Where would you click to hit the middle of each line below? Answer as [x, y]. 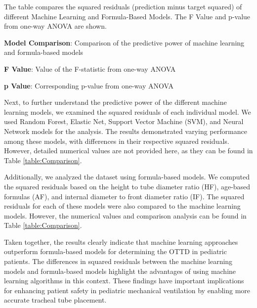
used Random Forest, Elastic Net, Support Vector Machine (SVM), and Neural [124, 121]
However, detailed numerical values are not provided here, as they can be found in [128, 151]
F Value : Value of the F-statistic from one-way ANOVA [90, 68]
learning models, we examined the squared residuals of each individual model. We [128, 111]
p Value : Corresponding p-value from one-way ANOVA [89, 85]
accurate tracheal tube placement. [55, 300]
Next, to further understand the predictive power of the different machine [115, 102]
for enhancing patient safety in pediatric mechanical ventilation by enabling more [127, 290]
